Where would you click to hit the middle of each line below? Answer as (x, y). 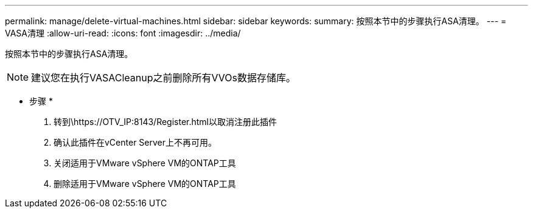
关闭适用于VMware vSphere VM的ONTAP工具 (145, 163)
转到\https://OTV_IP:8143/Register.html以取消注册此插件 (165, 122)
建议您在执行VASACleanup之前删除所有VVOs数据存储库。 (164, 78)
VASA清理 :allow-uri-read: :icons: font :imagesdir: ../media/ (123, 33)
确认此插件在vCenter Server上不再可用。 (135, 142)
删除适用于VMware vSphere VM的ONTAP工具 (145, 184)
